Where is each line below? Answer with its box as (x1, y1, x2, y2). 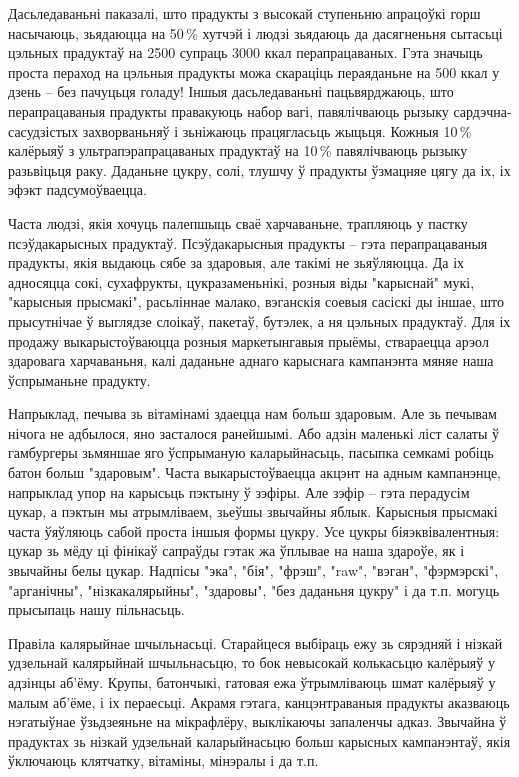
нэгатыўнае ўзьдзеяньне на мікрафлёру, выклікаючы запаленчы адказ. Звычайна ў (8, 711, 507, 732)
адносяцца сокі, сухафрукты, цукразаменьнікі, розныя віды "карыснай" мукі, (8, 271, 475, 292)
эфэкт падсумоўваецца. (8, 179, 147, 200)
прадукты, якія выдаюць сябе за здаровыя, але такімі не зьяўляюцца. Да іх (8, 252, 465, 273)
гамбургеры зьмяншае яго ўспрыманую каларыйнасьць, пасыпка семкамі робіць (8, 442, 494, 463)
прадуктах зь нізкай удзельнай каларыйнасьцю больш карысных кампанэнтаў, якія (8, 730, 511, 751)
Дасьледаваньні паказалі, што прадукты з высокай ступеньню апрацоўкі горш (8, 3, 481, 23)
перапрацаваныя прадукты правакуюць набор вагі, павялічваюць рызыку (8, 100, 449, 121)
